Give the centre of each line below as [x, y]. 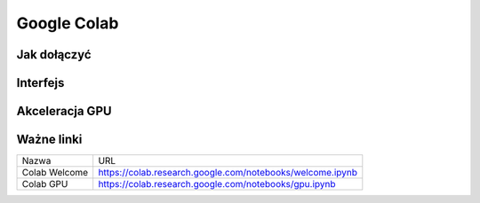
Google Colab [68, 23]
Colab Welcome [55, 173]
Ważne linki [49, 140]
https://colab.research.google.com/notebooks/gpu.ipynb [217, 184]
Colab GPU [45, 184]
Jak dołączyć [54, 55]
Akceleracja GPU [64, 111]
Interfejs [40, 83]
